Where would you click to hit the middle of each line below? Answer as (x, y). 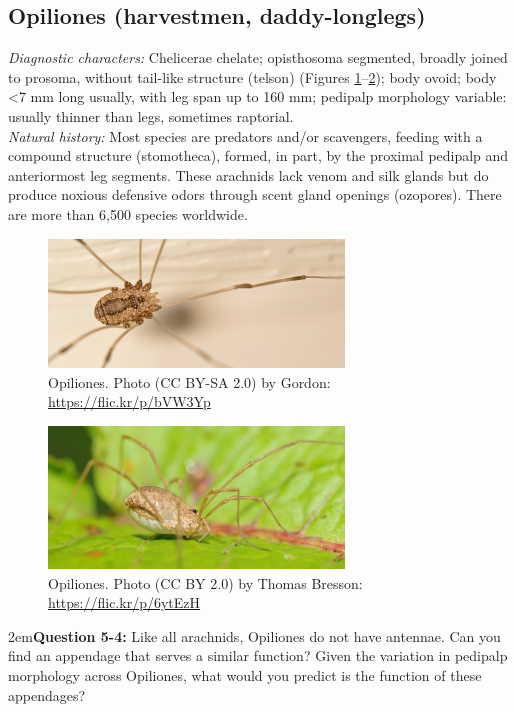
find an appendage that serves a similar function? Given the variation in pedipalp (258, 655)
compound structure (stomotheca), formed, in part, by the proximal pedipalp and (258, 155)
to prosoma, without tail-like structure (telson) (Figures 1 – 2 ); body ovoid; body (252, 76)
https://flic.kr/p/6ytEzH (124, 602)
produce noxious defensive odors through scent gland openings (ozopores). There (255, 194)
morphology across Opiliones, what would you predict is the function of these (245, 674)
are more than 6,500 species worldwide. (128, 213)
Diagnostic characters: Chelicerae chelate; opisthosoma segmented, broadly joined (258, 57)
